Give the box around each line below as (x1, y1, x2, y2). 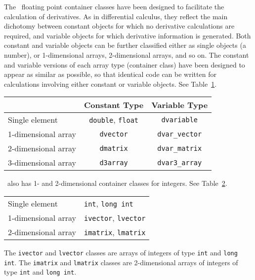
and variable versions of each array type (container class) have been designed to (4, 59, 245, 70)
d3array (99, 158, 128, 167)
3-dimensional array (8, 157, 76, 169)
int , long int (84, 197, 133, 209)
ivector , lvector (84, 211, 146, 223)
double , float (89, 114, 138, 126)
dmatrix (99, 144, 128, 152)
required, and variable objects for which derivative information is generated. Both (4, 30, 251, 40)
